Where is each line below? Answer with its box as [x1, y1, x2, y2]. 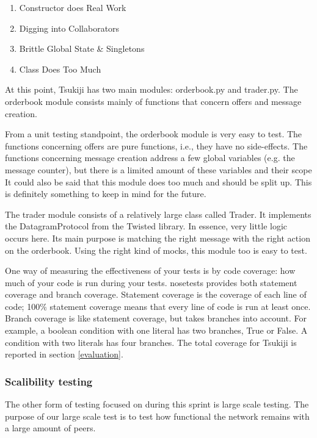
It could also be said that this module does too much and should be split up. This [5, 175, 312, 188]
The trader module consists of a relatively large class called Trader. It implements [5, 207, 312, 220]
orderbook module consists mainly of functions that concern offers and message [5, 95, 302, 107]
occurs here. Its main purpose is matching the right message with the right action [5, 231, 310, 244]
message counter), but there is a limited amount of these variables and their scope [5, 163, 312, 176]
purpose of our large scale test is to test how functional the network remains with [5, 409, 310, 422]
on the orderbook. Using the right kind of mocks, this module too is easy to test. [5, 243, 307, 256]
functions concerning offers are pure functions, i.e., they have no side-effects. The [5, 139, 308, 152]
